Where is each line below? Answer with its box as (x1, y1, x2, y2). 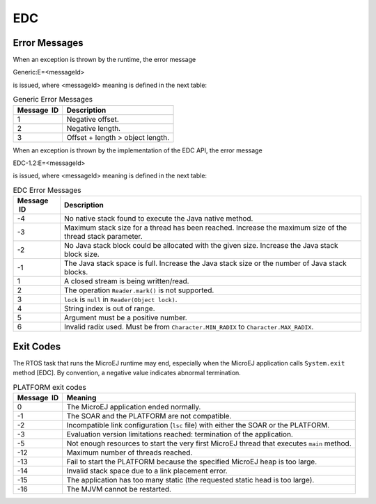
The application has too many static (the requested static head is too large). (66, 475, 315, 485)
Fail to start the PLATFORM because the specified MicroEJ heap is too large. (66, 457, 317, 466)
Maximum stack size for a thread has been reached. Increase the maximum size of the (63, 223, 347, 233)
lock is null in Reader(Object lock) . (63, 294, 178, 304)
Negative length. (66, 123, 121, 133)
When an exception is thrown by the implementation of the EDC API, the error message (13, 146, 263, 155)
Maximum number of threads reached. (66, 448, 193, 457)
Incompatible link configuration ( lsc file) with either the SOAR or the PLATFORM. (66, 420, 330, 430)
